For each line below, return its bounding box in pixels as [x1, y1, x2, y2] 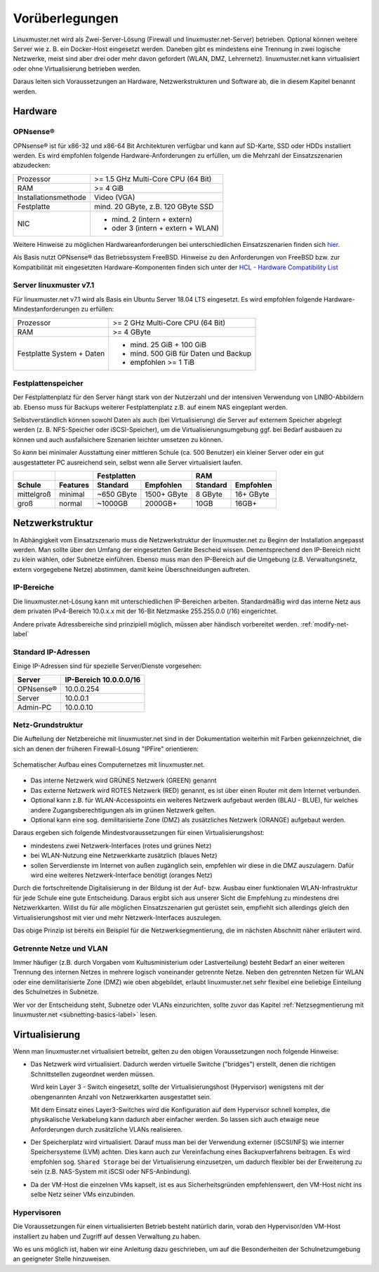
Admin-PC [17, 702, 52, 712]
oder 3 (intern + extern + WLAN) [111, 223, 219, 233]
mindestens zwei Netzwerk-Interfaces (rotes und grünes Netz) [30, 841, 212, 850]
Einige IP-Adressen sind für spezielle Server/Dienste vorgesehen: [13, 662, 202, 670]
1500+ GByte [145, 490, 188, 500]
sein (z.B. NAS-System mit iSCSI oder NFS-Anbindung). [30, 1167, 192, 1176]
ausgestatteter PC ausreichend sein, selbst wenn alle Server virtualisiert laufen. [13, 458, 243, 467]
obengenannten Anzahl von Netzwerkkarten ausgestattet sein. [30, 1092, 212, 1101]
